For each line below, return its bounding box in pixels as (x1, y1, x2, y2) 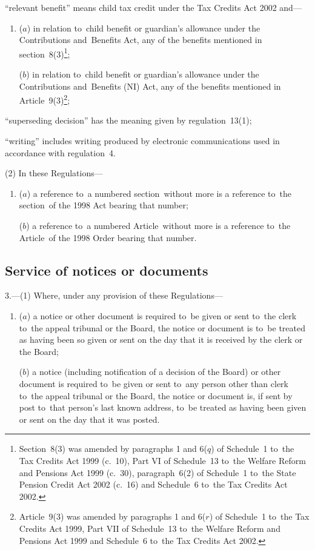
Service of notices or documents (5, 260, 208, 279)
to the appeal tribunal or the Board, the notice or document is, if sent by (19, 389, 293, 402)
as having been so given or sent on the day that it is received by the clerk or (19, 333, 303, 346)
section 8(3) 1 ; (19, 45, 70, 60)
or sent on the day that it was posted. (19, 413, 160, 425)
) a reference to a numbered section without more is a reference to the (27, 187, 291, 199)
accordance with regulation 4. (5, 146, 116, 159)
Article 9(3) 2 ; (19, 92, 70, 106)
